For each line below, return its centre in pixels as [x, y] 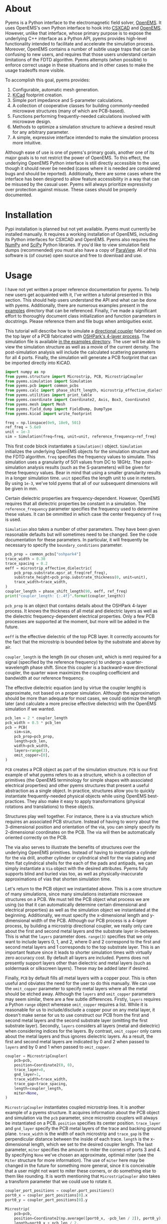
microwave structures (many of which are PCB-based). [69, 111]
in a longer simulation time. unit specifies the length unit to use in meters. [81, 478]
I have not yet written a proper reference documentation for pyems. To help [82, 289]
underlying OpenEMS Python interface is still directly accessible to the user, [83, 163]
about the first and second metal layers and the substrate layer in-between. [83, 931]
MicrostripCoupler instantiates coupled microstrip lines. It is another [75, 1107]
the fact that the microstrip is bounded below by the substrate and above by [83, 642]
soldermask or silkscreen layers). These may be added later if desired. [77, 968]
